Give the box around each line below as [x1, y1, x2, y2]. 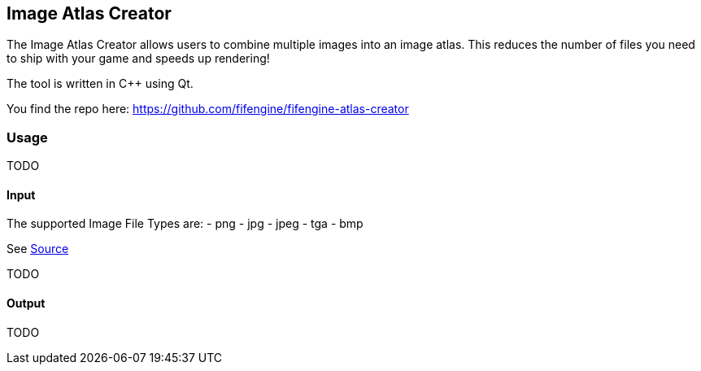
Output [7, 296, 46, 310]
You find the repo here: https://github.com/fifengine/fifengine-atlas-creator [7, 102, 409, 116]
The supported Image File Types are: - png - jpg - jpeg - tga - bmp [7, 216, 364, 231]
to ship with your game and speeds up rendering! [7, 51, 270, 66]
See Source [7, 242, 69, 256]
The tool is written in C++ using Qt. [7, 76, 194, 91]
